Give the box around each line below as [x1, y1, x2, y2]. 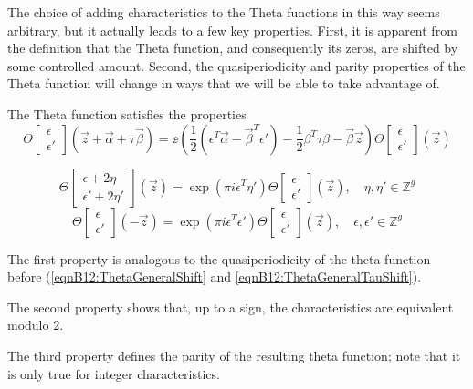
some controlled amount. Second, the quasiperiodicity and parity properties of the [7, 56, 466, 75]
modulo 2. [7, 315, 64, 334]
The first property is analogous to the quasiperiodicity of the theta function [7, 249, 431, 268]
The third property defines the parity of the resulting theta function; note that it [7, 345, 461, 364]
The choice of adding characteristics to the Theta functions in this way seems [7, 3, 440, 21]
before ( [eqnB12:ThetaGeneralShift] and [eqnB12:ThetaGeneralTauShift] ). [7, 267, 422, 286]
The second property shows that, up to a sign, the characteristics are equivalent [7, 297, 454, 316]
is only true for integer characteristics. [7, 363, 220, 383]
